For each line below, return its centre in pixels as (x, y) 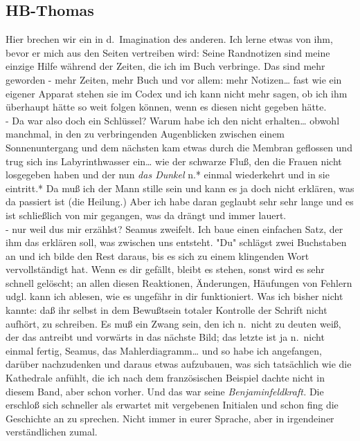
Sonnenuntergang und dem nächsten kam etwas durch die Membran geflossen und (179, 147)
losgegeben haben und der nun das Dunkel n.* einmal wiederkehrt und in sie (168, 175)
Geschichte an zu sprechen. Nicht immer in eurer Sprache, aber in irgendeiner (170, 418)
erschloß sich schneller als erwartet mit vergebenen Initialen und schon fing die (172, 405)
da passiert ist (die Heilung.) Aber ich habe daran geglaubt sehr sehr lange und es (180, 201)
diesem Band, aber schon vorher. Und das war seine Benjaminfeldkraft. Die (165, 391)
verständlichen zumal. (52, 432)
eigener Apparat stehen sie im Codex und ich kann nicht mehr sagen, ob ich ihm (177, 93)
